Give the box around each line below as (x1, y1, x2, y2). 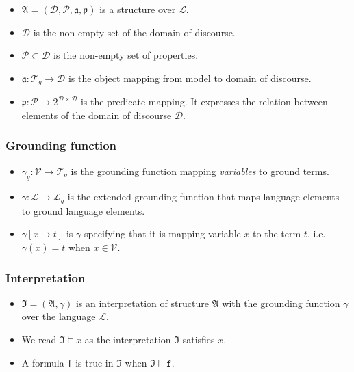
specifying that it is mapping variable (84, 226, 241, 241)
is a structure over (99, 2, 176, 16)
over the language (21, 309, 96, 323)
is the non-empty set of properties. (53, 48, 199, 62)
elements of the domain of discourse (21, 107, 172, 122)
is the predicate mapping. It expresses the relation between (80, 94, 328, 109)
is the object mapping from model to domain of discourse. (68, 70, 312, 85)
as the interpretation (84, 332, 171, 347)
